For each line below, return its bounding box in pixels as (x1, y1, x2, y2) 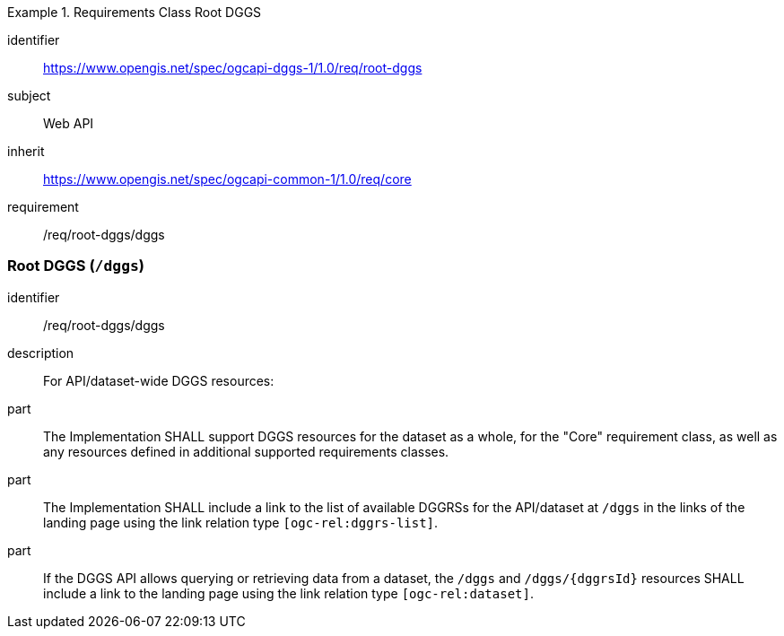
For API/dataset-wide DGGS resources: (43, 372, 274, 388)
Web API (43, 116, 94, 131)
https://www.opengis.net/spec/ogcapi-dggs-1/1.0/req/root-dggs (43, 60, 422, 75)
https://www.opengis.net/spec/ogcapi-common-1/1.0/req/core (43, 171, 412, 187)
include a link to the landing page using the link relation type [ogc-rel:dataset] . (43, 585, 534, 601)
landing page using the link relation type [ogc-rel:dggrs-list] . (43, 514, 439, 530)
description (7, 344, 74, 361)
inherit (7, 144, 45, 159)
